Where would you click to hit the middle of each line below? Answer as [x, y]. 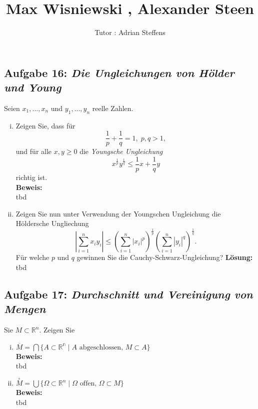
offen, [88, 384]
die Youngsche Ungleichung [121, 151]
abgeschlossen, [101, 347]
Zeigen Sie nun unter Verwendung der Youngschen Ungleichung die [118, 213]
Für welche [32, 257]
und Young [33, 87]
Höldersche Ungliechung [52, 223]
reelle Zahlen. [113, 108]
